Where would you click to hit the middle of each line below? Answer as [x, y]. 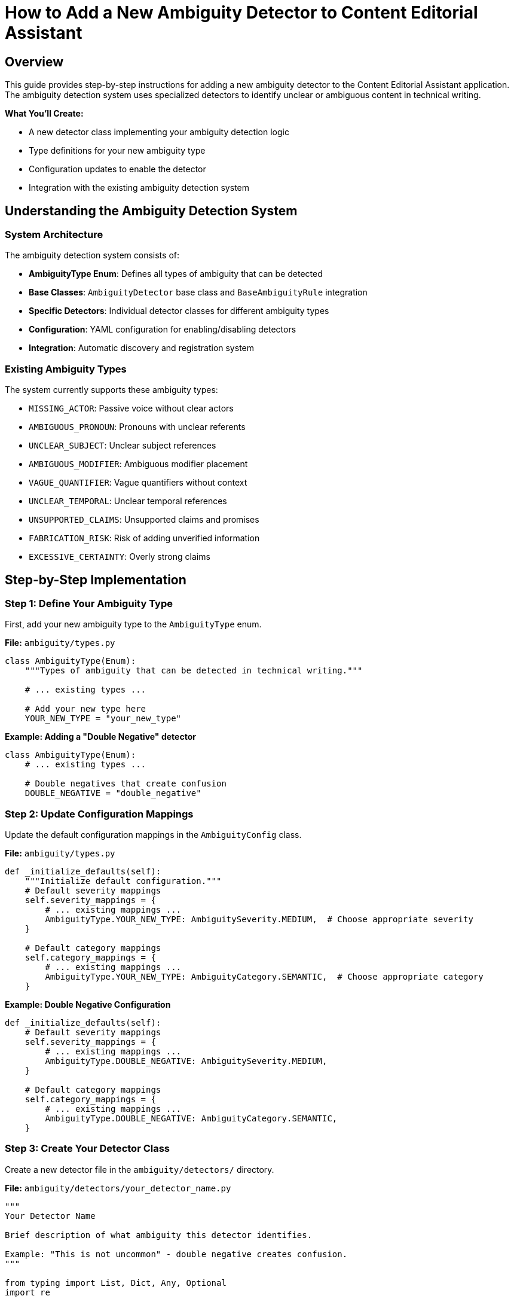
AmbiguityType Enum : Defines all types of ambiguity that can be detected [176, 274]
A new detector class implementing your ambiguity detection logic [159, 132]
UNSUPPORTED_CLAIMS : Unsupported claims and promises [144, 520]
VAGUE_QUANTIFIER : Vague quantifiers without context [138, 483]
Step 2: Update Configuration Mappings [99, 814]
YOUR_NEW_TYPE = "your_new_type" [103, 719]
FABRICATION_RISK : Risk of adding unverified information [144, 538]
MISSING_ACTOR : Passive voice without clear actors [131, 408]
